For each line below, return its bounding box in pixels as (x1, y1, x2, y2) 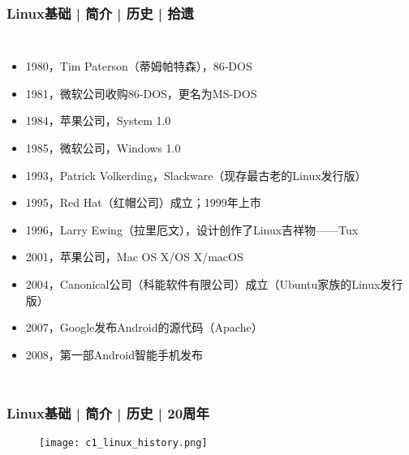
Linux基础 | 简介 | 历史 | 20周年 (6, 403, 209, 423)
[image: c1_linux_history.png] (39, 436, 208, 449)
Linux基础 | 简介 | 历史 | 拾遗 (6, 2, 194, 23)
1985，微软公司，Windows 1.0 (25, 140, 181, 156)
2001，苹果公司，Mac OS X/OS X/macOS (25, 248, 243, 265)
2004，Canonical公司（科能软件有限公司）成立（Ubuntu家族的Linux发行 (25, 275, 403, 292)
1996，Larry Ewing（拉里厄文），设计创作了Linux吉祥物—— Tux (25, 221, 359, 238)
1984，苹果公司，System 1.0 (25, 112, 171, 129)
